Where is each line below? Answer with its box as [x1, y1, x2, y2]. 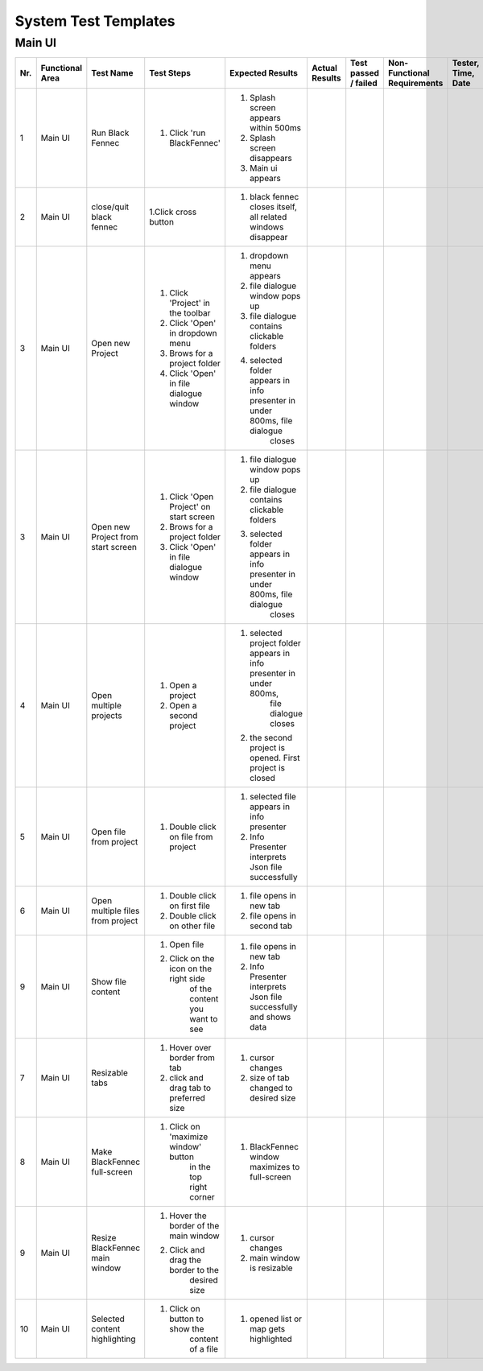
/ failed [350, 77, 378, 89]
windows [250, 221, 284, 233]
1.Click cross [149, 206, 197, 217]
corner [189, 1191, 215, 1203]
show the [169, 1324, 204, 1335]
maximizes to [250, 1162, 300, 1173]
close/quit [91, 201, 130, 213]
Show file [91, 977, 127, 988]
